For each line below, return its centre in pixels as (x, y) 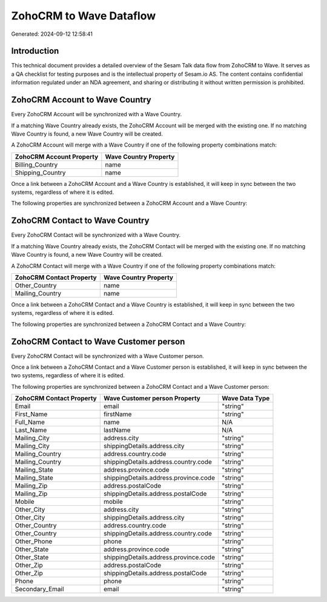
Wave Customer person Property (152, 399)
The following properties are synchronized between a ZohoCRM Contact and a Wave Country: (129, 324)
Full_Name (30, 422)
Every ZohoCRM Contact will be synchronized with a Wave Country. (96, 235)
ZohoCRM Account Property (57, 156)
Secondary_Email (39, 589)
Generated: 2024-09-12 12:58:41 (52, 34)
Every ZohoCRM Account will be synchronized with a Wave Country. (97, 114)
